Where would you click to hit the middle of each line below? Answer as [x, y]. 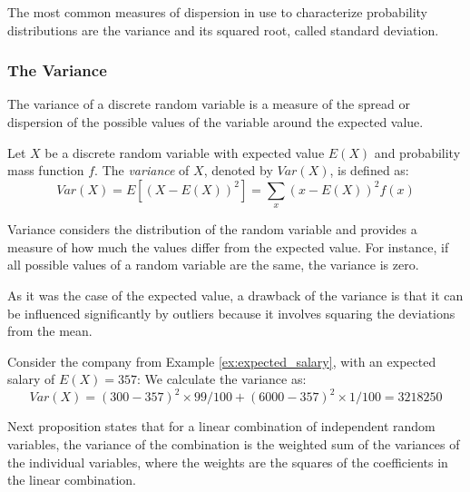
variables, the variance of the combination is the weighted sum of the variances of [234, 444]
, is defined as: [369, 170]
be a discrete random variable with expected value [185, 152]
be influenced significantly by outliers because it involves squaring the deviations [231, 313]
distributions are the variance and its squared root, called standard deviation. [223, 30]
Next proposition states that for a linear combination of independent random [221, 426]
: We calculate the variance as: [221, 379]
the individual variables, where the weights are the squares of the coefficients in [228, 462]
